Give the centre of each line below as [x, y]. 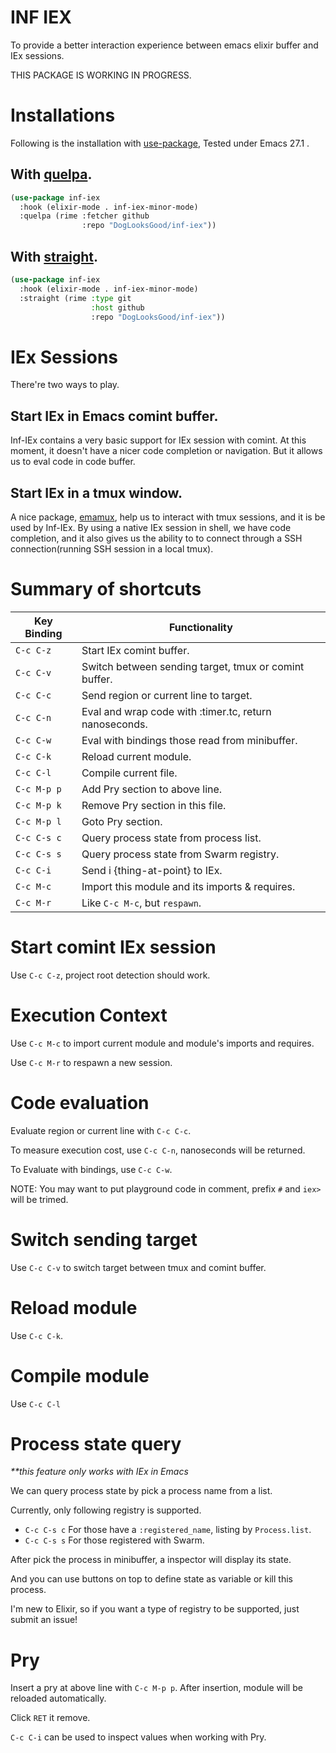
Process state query [96, 1443]
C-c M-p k [38, 805]
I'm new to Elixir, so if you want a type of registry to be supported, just [155, 1609]
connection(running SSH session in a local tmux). [112, 548]
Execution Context [89, 1015]
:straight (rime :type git [75, 298]
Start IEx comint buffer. [135, 650]
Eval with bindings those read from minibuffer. [189, 740]
